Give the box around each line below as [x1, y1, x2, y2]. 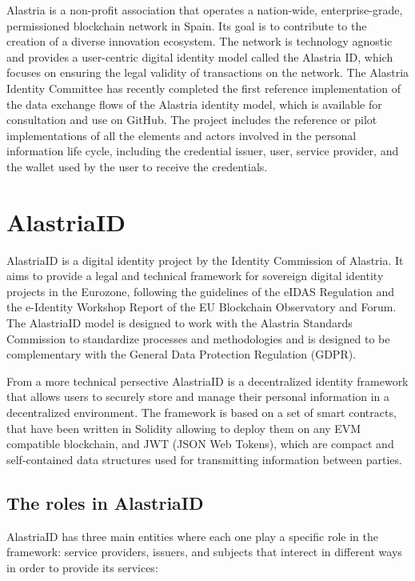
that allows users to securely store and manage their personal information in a [6, 388, 390, 405]
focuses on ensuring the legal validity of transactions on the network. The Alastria [6, 64, 409, 81]
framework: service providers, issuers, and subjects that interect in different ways [6, 543, 402, 560]
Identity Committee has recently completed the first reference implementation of [6, 79, 401, 96]
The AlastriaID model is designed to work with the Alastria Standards [6, 315, 353, 331]
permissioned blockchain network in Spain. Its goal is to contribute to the [6, 17, 367, 34]
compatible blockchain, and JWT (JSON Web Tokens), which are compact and [6, 435, 394, 452]
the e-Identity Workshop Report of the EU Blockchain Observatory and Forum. [6, 299, 397, 315]
